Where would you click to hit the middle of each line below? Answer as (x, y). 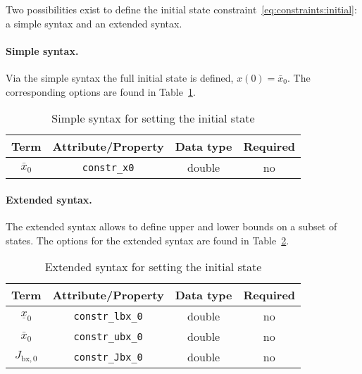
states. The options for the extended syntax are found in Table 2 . (148, 240)
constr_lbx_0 (108, 316)
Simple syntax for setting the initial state (153, 118)
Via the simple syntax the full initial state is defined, (120, 77)
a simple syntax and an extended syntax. (94, 23)
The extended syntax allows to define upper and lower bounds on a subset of (171, 226)
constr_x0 (108, 167)
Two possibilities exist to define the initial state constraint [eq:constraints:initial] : (181, 9)
